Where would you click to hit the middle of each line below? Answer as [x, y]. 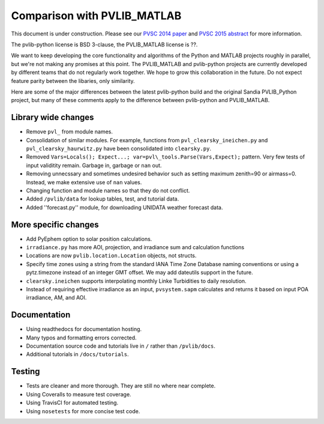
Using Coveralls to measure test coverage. [79, 394]
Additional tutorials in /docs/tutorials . [77, 354]
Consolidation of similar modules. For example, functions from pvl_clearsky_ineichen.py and [147, 140]
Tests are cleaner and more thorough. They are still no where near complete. [121, 386]
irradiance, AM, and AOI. [56, 298]
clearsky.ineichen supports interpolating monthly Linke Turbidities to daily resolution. [136, 281]
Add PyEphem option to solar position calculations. [89, 239]
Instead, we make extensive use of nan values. [84, 182]
